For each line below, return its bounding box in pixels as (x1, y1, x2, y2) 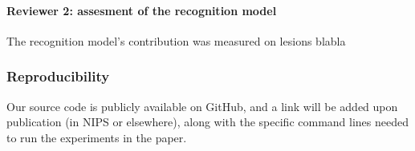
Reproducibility (6, 66, 110, 86)
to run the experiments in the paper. (6, 129, 187, 145)
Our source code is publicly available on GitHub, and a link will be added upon (6, 97, 398, 114)
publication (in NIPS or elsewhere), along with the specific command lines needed (6, 113, 409, 130)
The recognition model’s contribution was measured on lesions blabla (6, 32, 346, 49)
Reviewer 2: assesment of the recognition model (6, 2, 277, 18)
